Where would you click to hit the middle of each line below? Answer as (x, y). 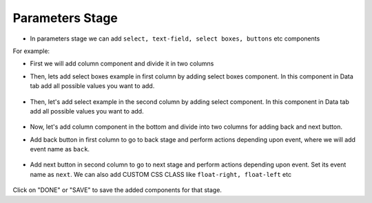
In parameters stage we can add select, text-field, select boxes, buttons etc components (175, 39)
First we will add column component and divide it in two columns (122, 64)
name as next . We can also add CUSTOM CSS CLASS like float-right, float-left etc (161, 174)
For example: (31, 51)
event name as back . (60, 149)
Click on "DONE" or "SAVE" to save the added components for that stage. (117, 190)
